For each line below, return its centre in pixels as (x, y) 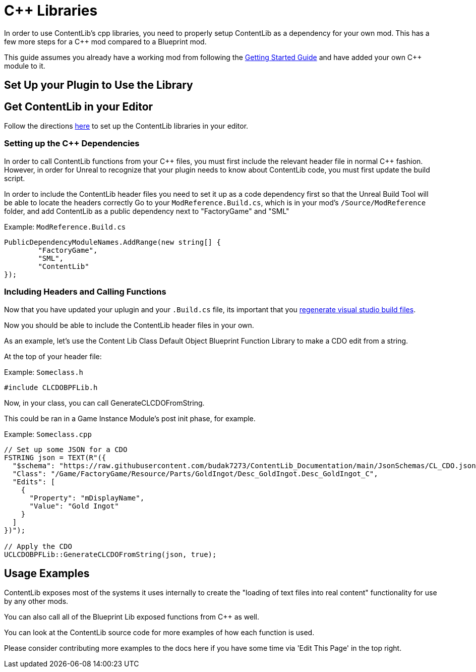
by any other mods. (36, 601)
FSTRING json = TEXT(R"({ (55, 457)
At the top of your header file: (53, 356)
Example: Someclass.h (44, 372)
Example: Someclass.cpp (48, 434)
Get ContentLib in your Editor (79, 106)
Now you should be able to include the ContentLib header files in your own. (129, 325)
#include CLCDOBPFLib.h (51, 387)
